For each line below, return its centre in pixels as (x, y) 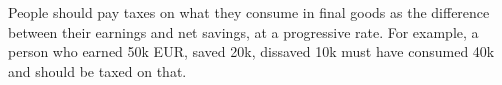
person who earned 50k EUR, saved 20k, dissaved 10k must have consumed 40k (251, 51)
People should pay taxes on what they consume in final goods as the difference (249, 12)
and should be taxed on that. (97, 70)
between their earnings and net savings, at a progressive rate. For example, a (243, 31)
